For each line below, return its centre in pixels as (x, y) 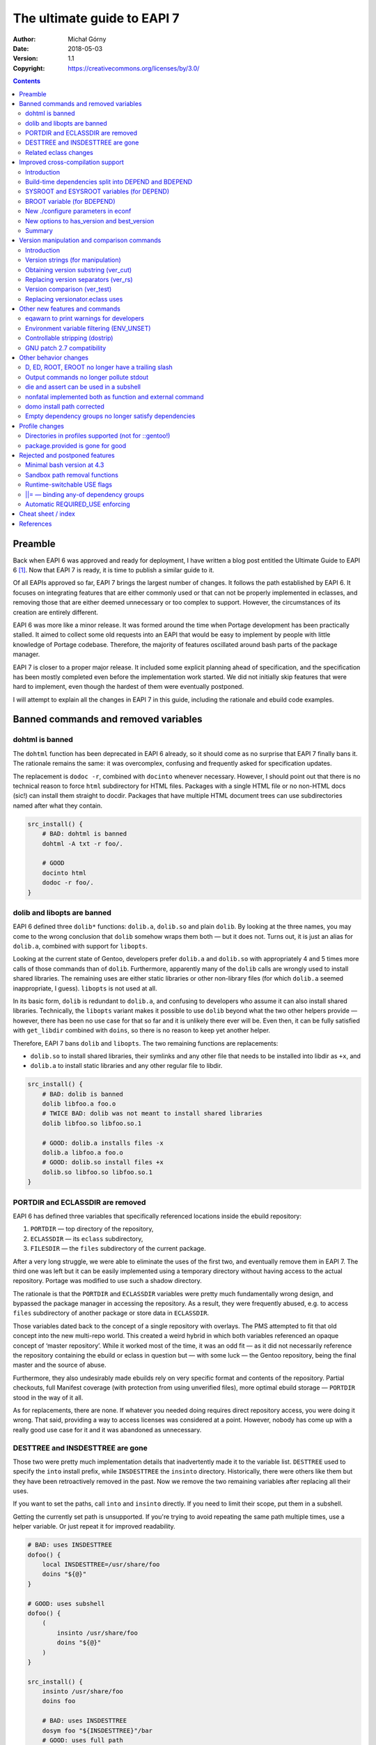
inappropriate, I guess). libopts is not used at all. (85, 988)
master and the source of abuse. (60, 1365)
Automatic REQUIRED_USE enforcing (78, 504)
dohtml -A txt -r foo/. (83, 844)
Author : (24, 39)
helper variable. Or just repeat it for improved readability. (94, 1527)
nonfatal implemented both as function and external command (115, 396)
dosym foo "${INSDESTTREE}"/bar (97, 1730)
